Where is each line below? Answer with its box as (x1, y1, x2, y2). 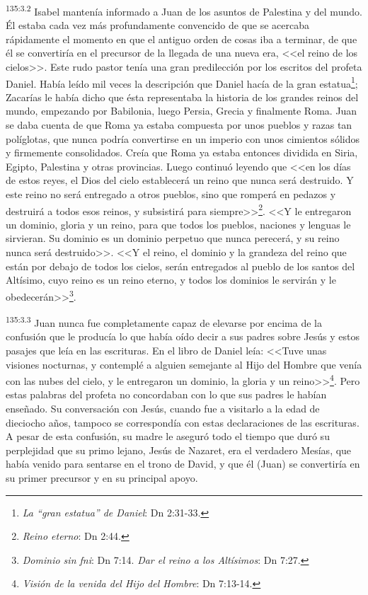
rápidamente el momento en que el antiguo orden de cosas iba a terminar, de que (6, 31, 357, 46)
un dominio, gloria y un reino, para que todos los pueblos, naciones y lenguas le (6, 216, 351, 231)
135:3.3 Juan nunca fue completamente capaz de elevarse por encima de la (6, 313, 322, 330)
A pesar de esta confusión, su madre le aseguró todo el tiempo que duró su (6, 429, 330, 444)
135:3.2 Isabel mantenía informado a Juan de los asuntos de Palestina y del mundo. (6, 2, 362, 18)
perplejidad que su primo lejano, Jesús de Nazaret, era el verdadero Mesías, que (6, 442, 352, 457)
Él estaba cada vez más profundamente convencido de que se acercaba (6, 18, 310, 33)
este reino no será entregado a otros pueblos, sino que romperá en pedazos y (6, 187, 336, 202)
